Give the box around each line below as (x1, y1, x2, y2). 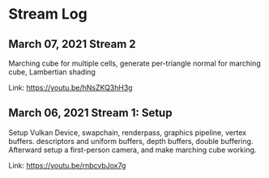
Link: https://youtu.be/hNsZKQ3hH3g (8, 83, 133, 92)
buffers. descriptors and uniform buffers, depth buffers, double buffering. (8, 136, 254, 146)
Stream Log (8, 5, 88, 23)
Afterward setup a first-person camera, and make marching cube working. (8, 145, 257, 155)
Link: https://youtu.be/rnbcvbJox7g (8, 160, 126, 170)
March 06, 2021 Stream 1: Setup (8, 106, 173, 120)
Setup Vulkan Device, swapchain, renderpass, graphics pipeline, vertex (8, 127, 247, 138)
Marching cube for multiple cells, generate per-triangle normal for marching (8, 58, 261, 68)
